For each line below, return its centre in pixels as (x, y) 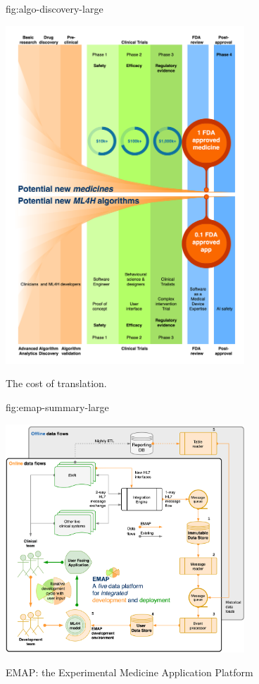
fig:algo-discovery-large (55, 8)
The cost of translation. (56, 383)
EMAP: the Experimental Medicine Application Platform (129, 672)
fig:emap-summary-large (57, 407)
